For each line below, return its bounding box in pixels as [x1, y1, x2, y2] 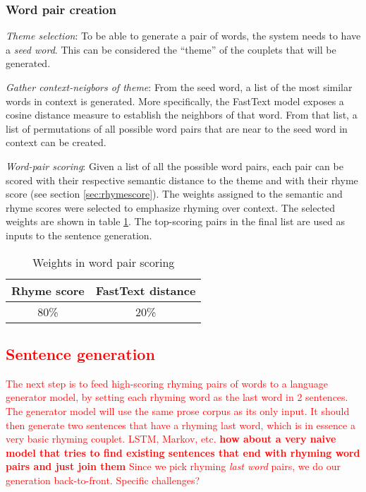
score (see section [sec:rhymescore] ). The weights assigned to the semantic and [6, 186, 343, 201]
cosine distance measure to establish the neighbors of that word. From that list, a [6, 107, 358, 122]
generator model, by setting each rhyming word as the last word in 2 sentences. [6, 390, 348, 404]
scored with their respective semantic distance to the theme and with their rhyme [6, 172, 358, 187]
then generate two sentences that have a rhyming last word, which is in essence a [6, 417, 355, 432]
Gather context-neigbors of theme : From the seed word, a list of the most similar [6, 80, 353, 94]
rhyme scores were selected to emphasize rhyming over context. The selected [6, 200, 336, 215]
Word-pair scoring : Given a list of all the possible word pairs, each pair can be [6, 158, 343, 173]
